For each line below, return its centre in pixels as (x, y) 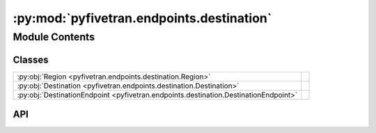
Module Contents (54, 37)
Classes (31, 60)
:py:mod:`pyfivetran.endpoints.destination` (142, 18)
